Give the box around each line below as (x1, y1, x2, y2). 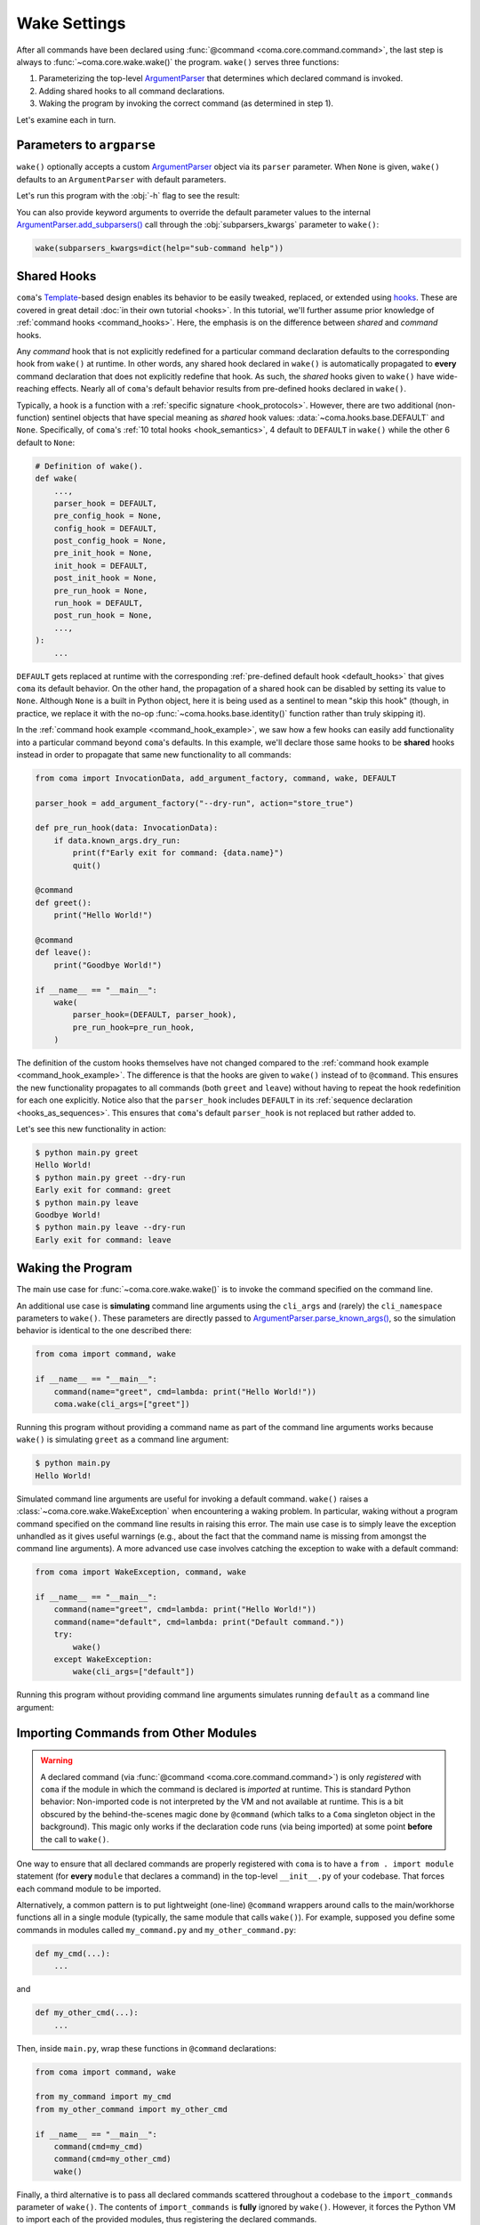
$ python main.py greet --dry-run (35, 1172, 186, 1183)
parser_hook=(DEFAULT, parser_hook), (72, 1010, 237, 1020)
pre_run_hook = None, (53, 586, 148, 595)
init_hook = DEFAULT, (53, 561, 148, 570)
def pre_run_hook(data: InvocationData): (35, 823, 219, 833)
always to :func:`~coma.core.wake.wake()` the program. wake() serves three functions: (16, 56, 340, 67)
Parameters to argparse (16, 138, 156, 153)
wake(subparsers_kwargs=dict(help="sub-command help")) (35, 243, 284, 253)
